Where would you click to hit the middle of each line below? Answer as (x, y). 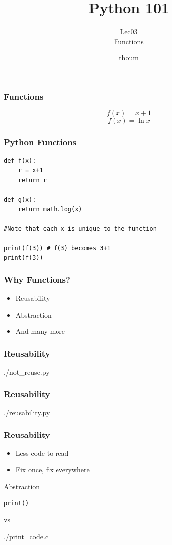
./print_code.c (26, 536)
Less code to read (42, 453)
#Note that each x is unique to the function (80, 229)
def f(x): (20, 161)
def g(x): (20, 199)
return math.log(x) (50, 209)
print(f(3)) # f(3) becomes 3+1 (57, 248)
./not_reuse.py (27, 372)
